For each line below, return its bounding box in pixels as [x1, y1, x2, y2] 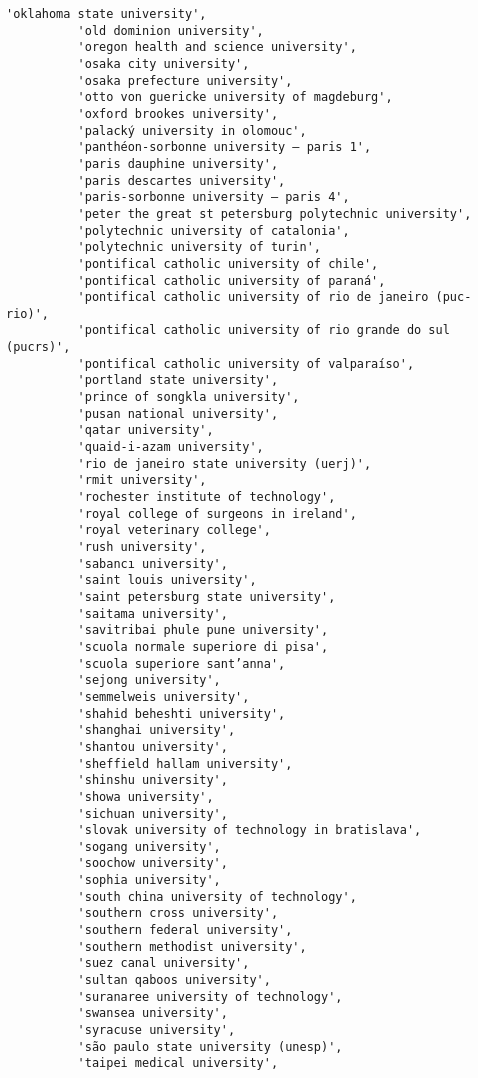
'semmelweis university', [77, 689, 250, 704]
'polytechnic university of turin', [77, 240, 321, 255]
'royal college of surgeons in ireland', [77, 506, 357, 521]
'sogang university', [77, 839, 221, 854]
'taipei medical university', [77, 1056, 279, 1071]
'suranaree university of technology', [77, 989, 343, 1004]
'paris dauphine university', [77, 156, 279, 171]
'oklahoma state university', [6, 7, 207, 21]
